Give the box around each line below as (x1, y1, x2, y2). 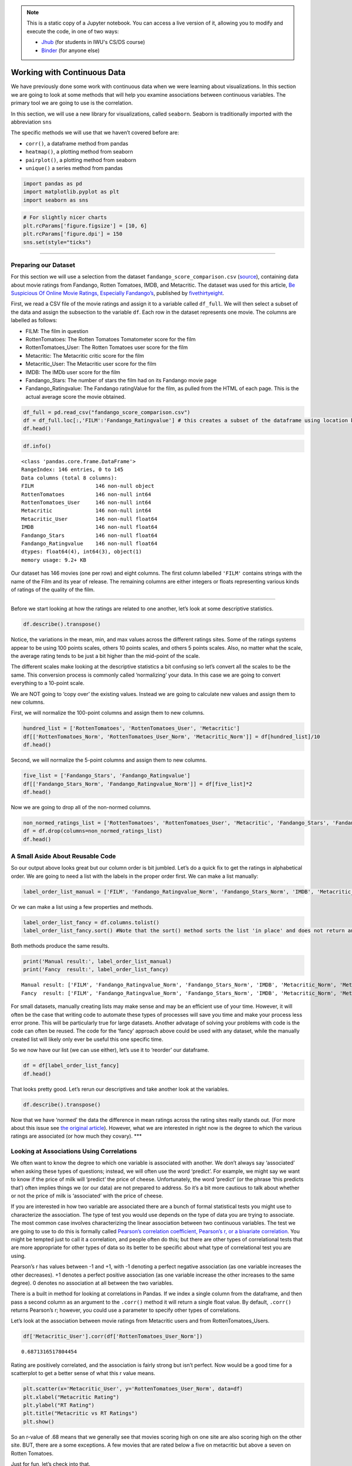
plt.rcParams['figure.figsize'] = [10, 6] (23, 222, 147, 229)
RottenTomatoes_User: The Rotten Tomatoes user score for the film (25, 344, 188, 351)
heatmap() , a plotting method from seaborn (25, 148, 133, 155)
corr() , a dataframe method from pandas (25, 140, 128, 147)
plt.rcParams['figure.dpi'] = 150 (23, 230, 123, 237)
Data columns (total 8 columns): (21, 474, 117, 481)
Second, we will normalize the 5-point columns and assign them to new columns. (11, 756, 207, 763)
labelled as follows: (11, 317, 57, 324)
